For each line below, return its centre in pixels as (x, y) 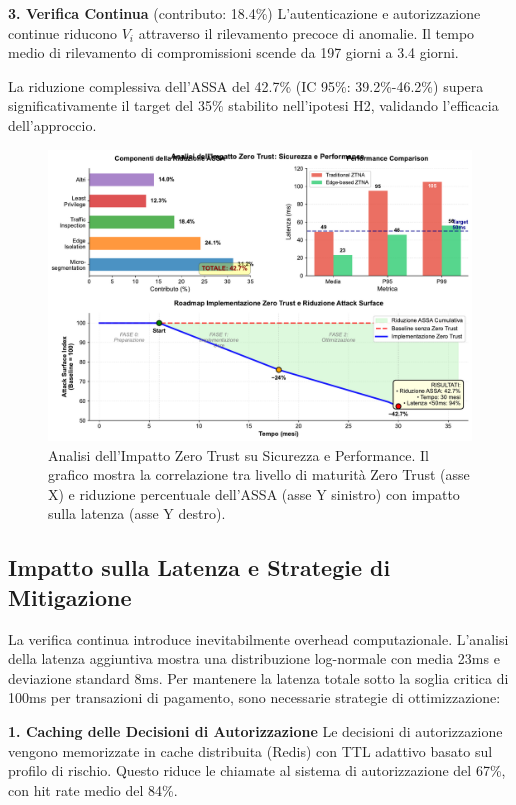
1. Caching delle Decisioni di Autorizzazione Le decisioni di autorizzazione (255, 731)
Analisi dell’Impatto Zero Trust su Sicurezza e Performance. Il (238, 454)
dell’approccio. (52, 124)
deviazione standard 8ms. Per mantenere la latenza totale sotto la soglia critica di (258, 677)
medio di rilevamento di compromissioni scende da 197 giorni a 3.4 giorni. (233, 52)
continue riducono (62, 32)
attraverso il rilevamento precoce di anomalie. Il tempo (306, 32)
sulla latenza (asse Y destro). (137, 513)
